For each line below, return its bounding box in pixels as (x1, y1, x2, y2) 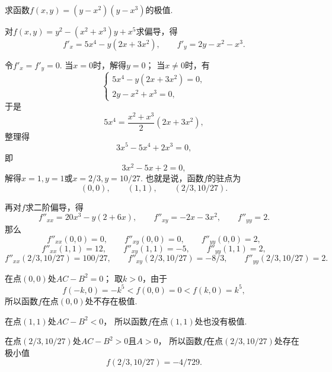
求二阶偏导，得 (25, 200, 84, 213)
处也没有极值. (194, 314, 247, 327)
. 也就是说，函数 (140, 172, 204, 184)
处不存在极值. (85, 294, 138, 307)
